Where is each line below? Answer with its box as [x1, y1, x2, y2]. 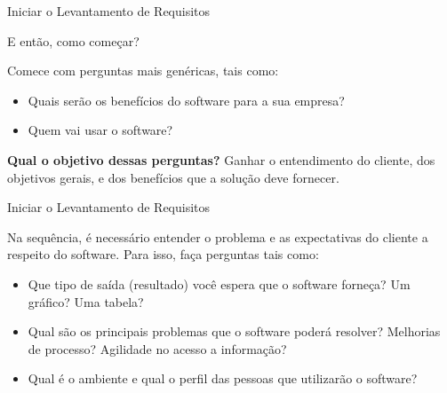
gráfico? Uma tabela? [28, 292, 144, 310]
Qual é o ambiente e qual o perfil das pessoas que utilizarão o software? [28, 369, 418, 388]
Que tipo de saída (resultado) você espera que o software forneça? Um [28, 274, 411, 293]
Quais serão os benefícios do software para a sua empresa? [28, 90, 345, 109]
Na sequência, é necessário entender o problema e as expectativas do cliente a [7, 227, 428, 246]
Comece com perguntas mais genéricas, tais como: [7, 61, 279, 80]
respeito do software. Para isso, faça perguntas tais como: [7, 245, 319, 263]
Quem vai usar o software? [28, 121, 173, 139]
